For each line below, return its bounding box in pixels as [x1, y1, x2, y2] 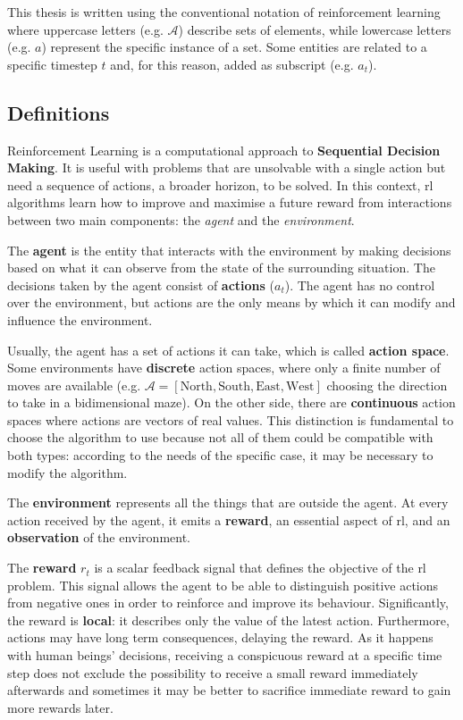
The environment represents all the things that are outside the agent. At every [7, 493, 449, 512]
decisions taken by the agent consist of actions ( [7, 275, 275, 294]
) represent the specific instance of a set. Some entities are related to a [41, 38, 427, 56]
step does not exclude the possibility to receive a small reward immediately [7, 663, 418, 682]
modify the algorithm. [7, 463, 128, 481]
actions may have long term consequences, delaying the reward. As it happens [7, 628, 434, 647]
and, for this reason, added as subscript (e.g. [110, 54, 354, 73]
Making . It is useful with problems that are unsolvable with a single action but [7, 158, 446, 177]
